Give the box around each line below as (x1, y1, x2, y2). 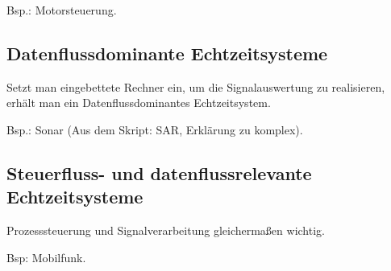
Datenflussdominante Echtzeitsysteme (6, 40, 328, 65)
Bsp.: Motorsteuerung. (6, 2, 117, 18)
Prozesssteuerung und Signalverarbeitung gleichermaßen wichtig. (6, 222, 325, 239)
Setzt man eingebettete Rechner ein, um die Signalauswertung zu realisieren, (6, 78, 385, 95)
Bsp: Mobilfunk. (6, 248, 86, 265)
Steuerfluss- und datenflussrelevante (6, 160, 312, 185)
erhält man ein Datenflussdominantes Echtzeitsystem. (6, 94, 271, 111)
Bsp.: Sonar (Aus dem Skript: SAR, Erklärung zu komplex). (6, 121, 303, 138)
